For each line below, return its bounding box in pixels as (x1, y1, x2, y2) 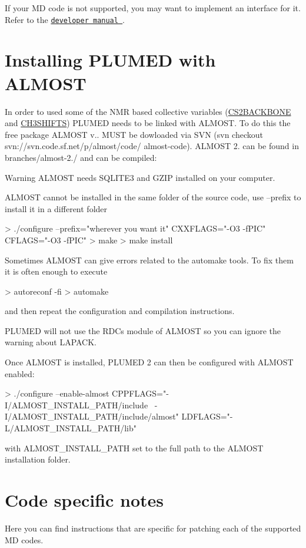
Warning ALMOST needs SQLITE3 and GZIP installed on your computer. (5, 171, 275, 183)
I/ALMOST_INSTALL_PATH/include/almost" (5, 410, 179, 422)
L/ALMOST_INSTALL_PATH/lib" (5, 422, 137, 434)
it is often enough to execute (5, 265, 108, 278)
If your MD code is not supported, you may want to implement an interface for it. (5, 2, 301, 14)
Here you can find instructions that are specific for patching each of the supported (5, 521, 301, 534)
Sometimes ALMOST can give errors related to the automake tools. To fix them (5, 253, 294, 266)
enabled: (5, 367, 35, 379)
